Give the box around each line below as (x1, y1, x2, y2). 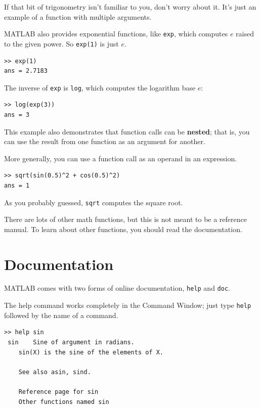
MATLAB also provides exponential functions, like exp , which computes (4, 28, 228, 39)
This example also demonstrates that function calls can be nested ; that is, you (4, 126, 250, 137)
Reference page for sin (18, 388, 99, 395)
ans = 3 (4, 111, 30, 118)
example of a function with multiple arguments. (4, 11, 152, 22)
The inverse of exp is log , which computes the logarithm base (4, 82, 196, 93)
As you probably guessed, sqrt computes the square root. (4, 197, 183, 207)
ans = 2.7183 (4, 67, 48, 75)
